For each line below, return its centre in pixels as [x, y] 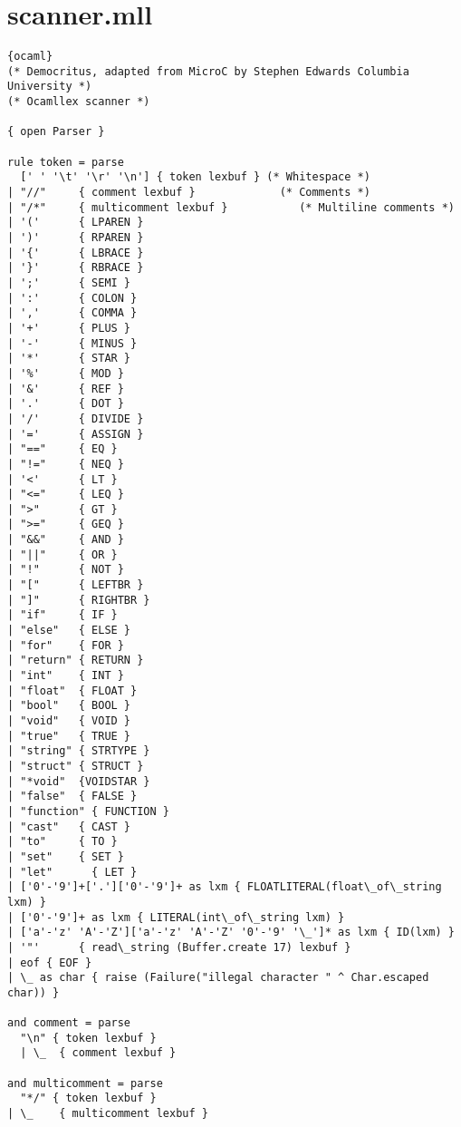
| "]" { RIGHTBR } [79, 600]
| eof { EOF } [50, 962]
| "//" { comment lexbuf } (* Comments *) [189, 193]
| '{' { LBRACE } [76, 253]
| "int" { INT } [66, 676]
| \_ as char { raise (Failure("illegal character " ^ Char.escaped [218, 978]
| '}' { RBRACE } [76, 268]
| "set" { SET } [66, 856]
